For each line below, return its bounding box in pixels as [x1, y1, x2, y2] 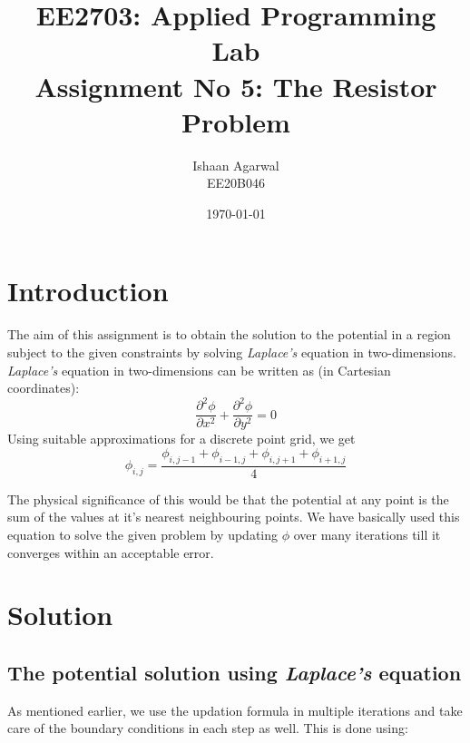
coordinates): [7, 378, 80, 397]
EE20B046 [207, 173, 265, 192]
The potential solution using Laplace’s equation [7, 658, 462, 686]
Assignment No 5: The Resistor [34, 67, 437, 104]
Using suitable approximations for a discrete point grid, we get [7, 429, 356, 448]
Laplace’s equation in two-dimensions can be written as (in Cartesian [7, 360, 391, 379]
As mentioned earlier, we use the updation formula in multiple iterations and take [7, 700, 463, 719]
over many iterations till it [293, 524, 441, 543]
